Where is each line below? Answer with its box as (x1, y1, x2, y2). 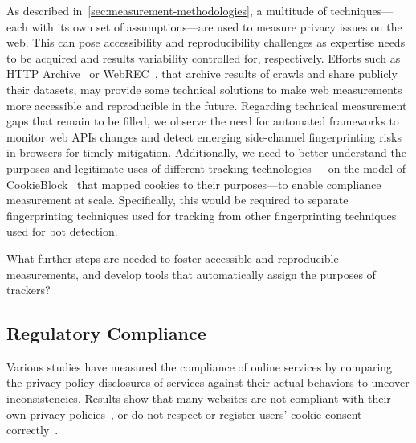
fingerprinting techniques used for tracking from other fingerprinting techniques (6, 207, 397, 224)
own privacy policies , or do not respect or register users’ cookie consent (6, 405, 362, 422)
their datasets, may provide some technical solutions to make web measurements (6, 80, 402, 97)
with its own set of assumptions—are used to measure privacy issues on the (31, 18, 402, 35)
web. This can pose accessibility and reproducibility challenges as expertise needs (6, 34, 406, 51)
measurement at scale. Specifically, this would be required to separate (6, 191, 349, 208)
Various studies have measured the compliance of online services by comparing (6, 358, 393, 375)
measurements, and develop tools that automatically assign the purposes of (6, 265, 376, 282)
